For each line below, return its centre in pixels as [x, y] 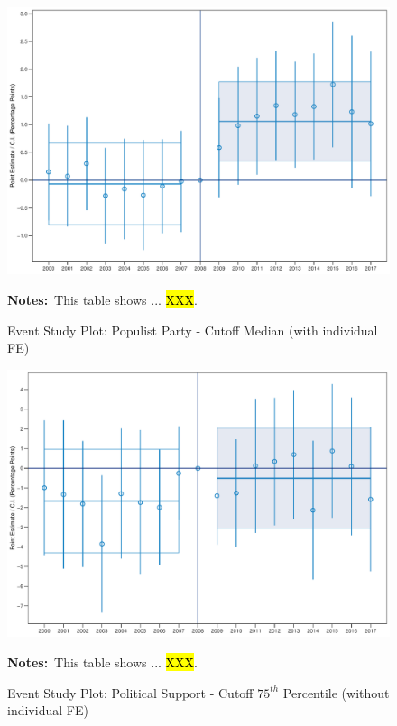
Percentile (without [336, 692]
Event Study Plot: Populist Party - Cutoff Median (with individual [193, 330]
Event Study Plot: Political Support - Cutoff [130, 692]
